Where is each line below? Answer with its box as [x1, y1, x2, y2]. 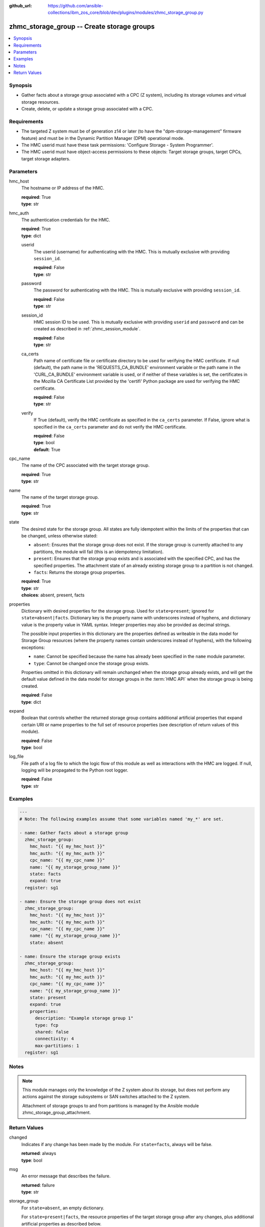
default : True [33, 447, 61, 453]
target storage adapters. [21, 156, 71, 161]
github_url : [9, 3, 32, 8]
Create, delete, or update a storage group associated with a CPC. [21, 106, 154, 112]
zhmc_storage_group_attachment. [22, 1110, 91, 1116]
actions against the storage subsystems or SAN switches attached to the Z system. [22, 1094, 190, 1099]
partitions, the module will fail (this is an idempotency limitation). [33, 549, 164, 555]
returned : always [21, 1150, 56, 1156]
